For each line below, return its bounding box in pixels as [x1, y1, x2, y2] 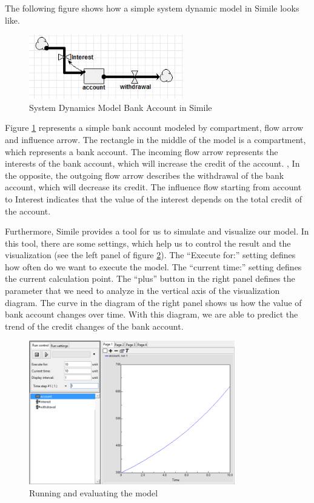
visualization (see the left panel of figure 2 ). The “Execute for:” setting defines [5, 248, 296, 261]
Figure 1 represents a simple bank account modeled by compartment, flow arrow [5, 121, 304, 134]
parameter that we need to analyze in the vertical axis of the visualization [5, 284, 280, 297]
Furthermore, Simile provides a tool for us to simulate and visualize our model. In [5, 225, 309, 238]
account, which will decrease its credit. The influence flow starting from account [5, 181, 302, 193]
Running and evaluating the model [29, 486, 158, 499]
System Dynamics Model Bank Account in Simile [29, 101, 212, 113]
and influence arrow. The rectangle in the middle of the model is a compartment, [5, 133, 306, 145]
